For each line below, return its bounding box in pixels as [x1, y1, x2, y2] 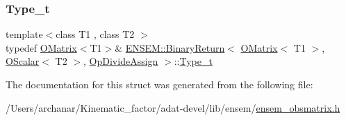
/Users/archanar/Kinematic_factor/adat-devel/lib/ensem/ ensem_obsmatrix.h [6, 100, 340, 114]
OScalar [6, 54, 40, 68]
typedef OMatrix [6, 40, 77, 54]
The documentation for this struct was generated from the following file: [6, 77, 313, 91]
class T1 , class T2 [56, 27, 135, 41]
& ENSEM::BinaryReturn [115, 40, 225, 54]
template [6, 27, 43, 41]
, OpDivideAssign [83, 54, 158, 68]
